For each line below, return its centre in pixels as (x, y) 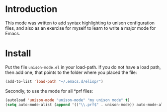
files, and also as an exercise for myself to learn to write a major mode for (81, 28)
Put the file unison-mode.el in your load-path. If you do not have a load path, (83, 67)
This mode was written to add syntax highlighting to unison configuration (80, 23)
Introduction (31, 9)
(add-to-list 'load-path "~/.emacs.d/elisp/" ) (54, 81)
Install (18, 54)
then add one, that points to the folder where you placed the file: (71, 72)
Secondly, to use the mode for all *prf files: (49, 91)
